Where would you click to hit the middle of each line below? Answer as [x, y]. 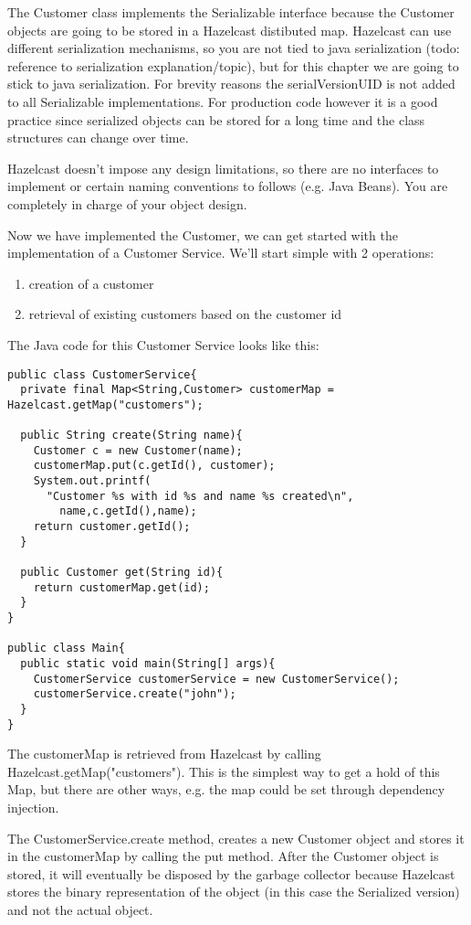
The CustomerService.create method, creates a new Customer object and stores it [236, 838]
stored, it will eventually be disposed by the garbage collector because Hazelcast [231, 873]
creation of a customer [91, 283]
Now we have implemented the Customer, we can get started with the [203, 234]
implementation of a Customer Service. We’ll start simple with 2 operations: [221, 253]
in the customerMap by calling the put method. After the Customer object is [223, 856]
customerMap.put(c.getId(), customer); [154, 466]
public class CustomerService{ [102, 374]
